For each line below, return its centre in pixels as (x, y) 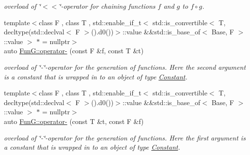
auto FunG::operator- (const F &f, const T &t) (74, 51)
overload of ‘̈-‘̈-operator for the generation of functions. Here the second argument (125, 67)
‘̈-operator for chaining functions (107, 6)
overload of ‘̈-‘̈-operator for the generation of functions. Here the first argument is (125, 137)
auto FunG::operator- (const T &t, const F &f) (74, 121)
